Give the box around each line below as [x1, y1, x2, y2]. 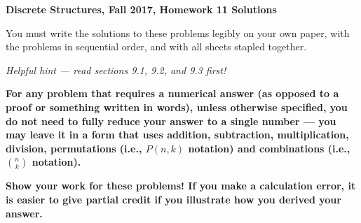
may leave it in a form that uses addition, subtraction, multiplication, [6, 127, 349, 142]
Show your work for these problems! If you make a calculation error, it [6, 178, 356, 193]
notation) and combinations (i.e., [188, 141, 350, 155]
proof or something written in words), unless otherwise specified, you [6, 99, 348, 114]
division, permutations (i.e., [6, 141, 142, 155]
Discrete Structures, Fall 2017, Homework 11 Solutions [6, 2, 277, 16]
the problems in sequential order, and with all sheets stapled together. [6, 39, 307, 54]
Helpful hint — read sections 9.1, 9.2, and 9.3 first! [6, 62, 226, 77]
